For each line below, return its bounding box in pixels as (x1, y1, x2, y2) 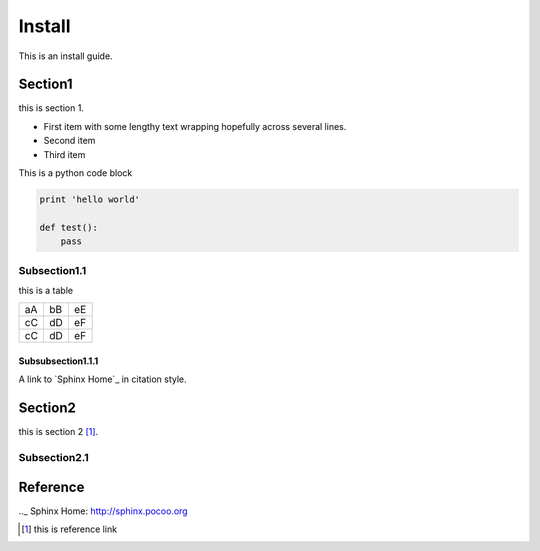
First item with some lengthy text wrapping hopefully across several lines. (43, 120, 347, 132)
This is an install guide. (18, 50, 114, 62)
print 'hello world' (39, 194, 140, 205)
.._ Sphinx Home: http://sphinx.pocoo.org (18, 505, 189, 517)
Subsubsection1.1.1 (18, 355, 99, 367)
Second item (43, 135, 96, 147)
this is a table (18, 284, 74, 296)
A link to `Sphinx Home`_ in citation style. (18, 373, 187, 385)
